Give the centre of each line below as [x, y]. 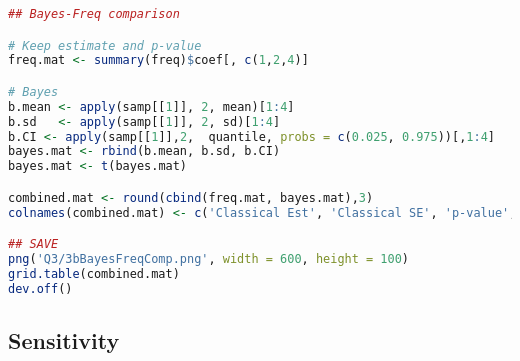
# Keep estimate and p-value [105, 45]
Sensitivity [64, 340]
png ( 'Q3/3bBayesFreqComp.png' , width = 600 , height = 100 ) [209, 259]
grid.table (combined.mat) [94, 274]
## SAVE [33, 244]
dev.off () [40, 288]
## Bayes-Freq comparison [94, 14]
